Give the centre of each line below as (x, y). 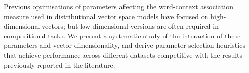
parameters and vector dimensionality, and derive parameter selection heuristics (124, 45)
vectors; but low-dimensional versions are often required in (130, 26)
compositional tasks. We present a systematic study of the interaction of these (122, 35)
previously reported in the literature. (60, 64)
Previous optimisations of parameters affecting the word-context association (119, 6)
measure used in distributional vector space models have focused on (106, 16)
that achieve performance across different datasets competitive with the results (123, 55)
